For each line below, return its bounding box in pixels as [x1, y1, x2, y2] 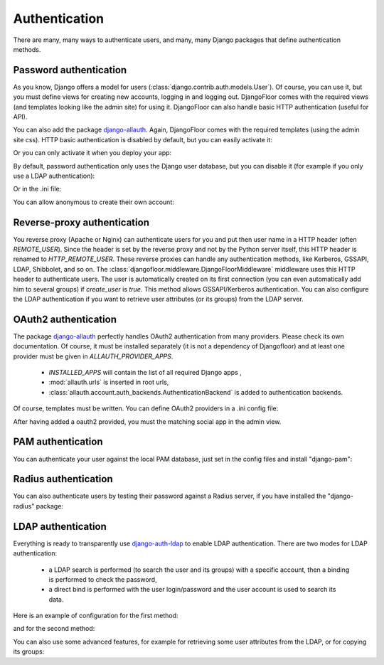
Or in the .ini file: [13, 185, 62, 193]
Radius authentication [13, 473, 113, 485]
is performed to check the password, [48, 575, 157, 583]
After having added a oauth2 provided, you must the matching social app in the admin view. [13, 417, 282, 426]
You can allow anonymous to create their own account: [13, 198, 174, 206]
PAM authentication [13, 436, 103, 448]
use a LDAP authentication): [13, 171, 95, 180]
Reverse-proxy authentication [13, 216, 149, 228]
